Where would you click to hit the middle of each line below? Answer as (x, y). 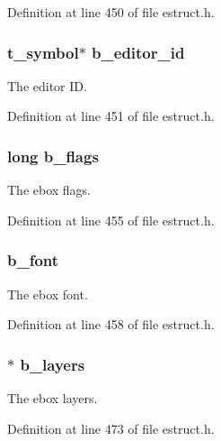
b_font (33, 260)
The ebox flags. (49, 190)
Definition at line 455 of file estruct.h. (111, 220)
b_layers (53, 364)
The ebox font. (48, 294)
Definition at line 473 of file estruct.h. (111, 428)
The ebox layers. (53, 398)
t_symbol (43, 52)
